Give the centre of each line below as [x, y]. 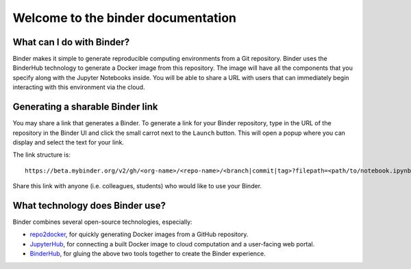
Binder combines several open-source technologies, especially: [102, 222]
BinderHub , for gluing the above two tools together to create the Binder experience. [148, 254]
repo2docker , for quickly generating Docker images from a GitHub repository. [139, 234]
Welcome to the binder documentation [124, 18]
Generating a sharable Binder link [85, 107]
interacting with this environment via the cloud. [79, 87]
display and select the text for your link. [68, 142]
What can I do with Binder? [71, 42]
